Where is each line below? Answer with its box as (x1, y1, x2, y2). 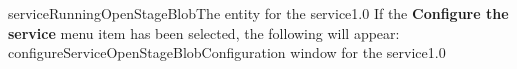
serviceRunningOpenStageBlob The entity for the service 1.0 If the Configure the (8, 3, 509, 23)
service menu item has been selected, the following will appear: (8, 22, 400, 43)
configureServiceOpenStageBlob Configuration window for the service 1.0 (8, 42, 446, 63)
